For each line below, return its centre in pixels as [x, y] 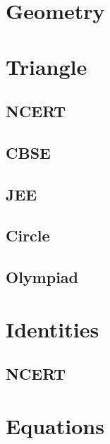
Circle [28, 235]
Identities [53, 329]
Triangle [47, 66]
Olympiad [42, 277]
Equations [55, 426]
